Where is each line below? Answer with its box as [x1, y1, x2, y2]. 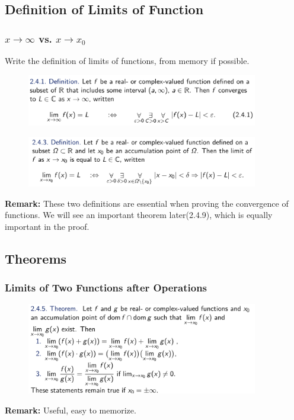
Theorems [5, 249, 67, 267]
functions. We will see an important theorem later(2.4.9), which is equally [5, 209, 273, 221]
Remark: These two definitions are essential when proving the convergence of [5, 197, 289, 209]
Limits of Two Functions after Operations [5, 280, 207, 295]
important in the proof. [5, 220, 90, 232]
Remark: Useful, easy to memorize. [5, 403, 136, 416]
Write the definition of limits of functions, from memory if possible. [5, 54, 250, 66]
